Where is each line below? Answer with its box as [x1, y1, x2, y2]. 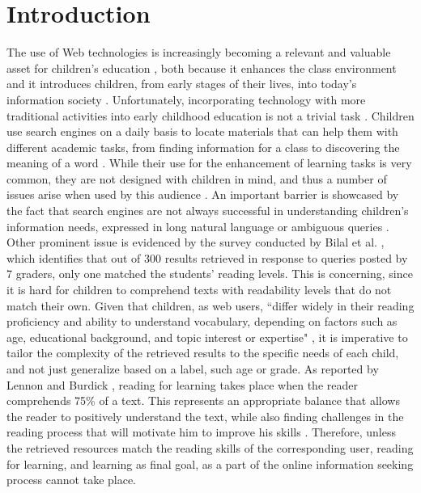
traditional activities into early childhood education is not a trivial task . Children [6, 107, 415, 124]
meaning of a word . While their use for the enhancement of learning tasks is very [6, 154, 412, 171]
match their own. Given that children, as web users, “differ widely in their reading [6, 297, 415, 314]
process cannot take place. [6, 471, 137, 488]
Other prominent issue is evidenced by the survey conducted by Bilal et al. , [6, 234, 385, 251]
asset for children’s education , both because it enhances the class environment [6, 59, 397, 76]
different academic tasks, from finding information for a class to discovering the [6, 138, 400, 155]
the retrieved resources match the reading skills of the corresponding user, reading [6, 439, 414, 456]
